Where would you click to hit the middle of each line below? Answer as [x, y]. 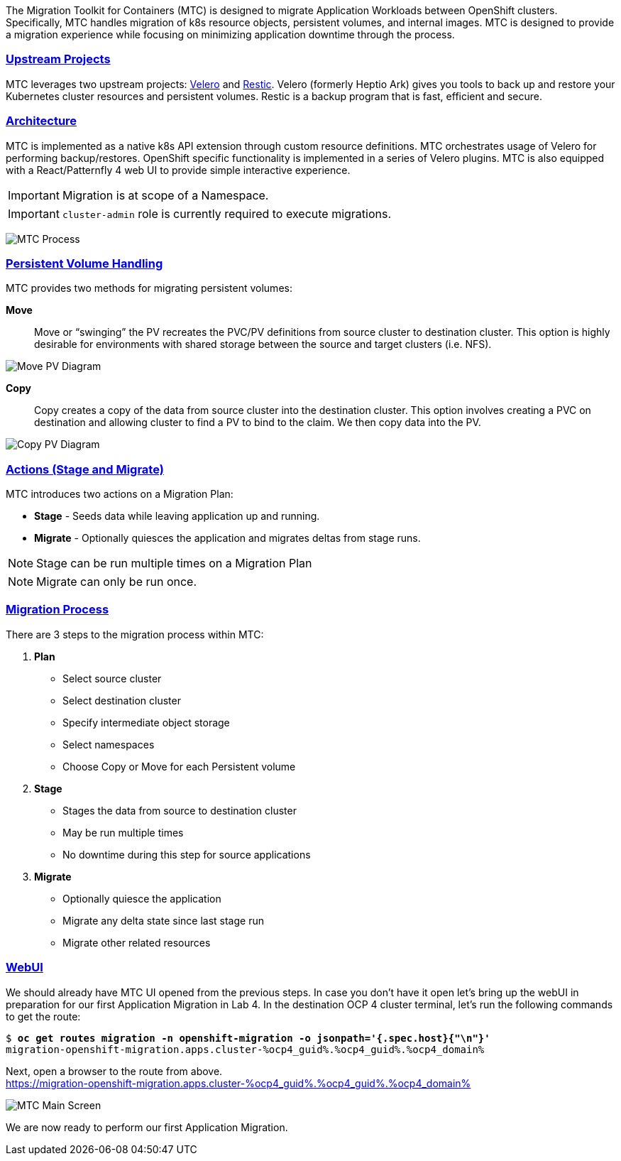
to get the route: [43, 1016]
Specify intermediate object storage [146, 722]
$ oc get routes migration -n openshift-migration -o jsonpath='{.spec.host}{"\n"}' [248, 1038]
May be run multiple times [123, 832]
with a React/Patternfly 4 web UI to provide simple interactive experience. [178, 170]
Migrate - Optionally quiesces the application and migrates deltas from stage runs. [227, 538]
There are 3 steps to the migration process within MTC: [135, 634]
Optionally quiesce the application [142, 898]
